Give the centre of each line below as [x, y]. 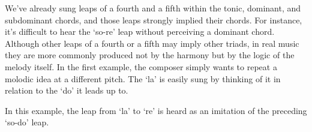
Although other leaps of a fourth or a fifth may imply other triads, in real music [152, 43]
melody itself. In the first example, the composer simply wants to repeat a [141, 66]
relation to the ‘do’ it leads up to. [67, 90]
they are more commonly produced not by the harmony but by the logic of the [150, 55]
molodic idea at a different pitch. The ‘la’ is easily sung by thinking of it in [143, 78]
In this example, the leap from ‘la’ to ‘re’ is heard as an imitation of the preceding [156, 110]
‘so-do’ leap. [27, 122]
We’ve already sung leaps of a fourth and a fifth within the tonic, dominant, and [153, 8]
